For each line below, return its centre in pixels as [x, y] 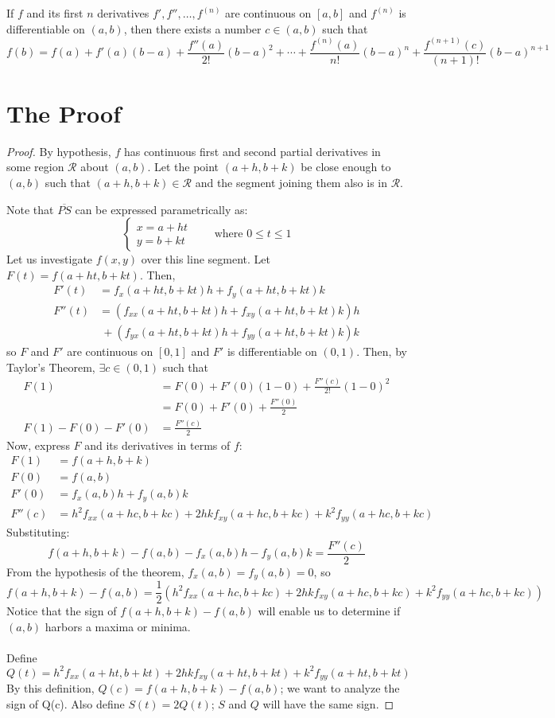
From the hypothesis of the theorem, [95, 571]
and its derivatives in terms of [157, 445]
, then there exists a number [192, 28]
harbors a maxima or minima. [118, 626]
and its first [55, 13]
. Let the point [183, 167]
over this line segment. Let [206, 259]
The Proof [64, 113]
